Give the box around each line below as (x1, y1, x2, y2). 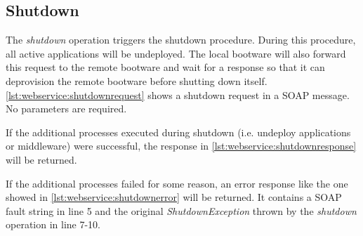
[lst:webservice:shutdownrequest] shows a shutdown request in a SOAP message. (6, 87, 350, 102)
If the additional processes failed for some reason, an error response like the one (6, 176, 348, 190)
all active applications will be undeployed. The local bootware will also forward (6, 46, 346, 60)
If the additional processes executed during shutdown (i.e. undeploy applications (6, 124, 351, 139)
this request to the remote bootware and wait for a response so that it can (6, 60, 325, 74)
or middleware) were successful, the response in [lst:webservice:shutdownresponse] (6, 138, 357, 153)
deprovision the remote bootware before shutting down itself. (6, 73, 268, 88)
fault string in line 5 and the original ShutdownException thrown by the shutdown (6, 203, 357, 218)
